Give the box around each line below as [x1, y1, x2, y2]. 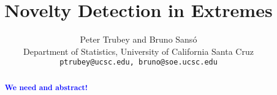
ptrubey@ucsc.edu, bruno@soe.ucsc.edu [59, 58, 218, 67]
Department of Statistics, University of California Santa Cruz [23, 44, 254, 57]
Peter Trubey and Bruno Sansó [80, 33, 197, 46]
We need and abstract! [4, 82, 88, 93]
